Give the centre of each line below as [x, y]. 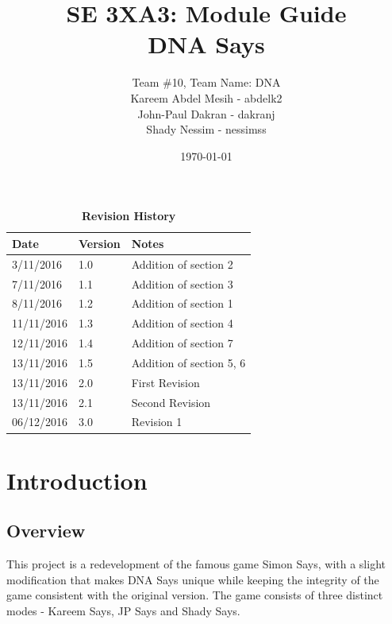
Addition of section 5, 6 [188, 362]
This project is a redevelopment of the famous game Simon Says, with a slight [196, 564]
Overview [46, 531]
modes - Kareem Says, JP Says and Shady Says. [123, 610]
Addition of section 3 [182, 283]
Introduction [77, 480]
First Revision [165, 382]
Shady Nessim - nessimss [206, 129]
